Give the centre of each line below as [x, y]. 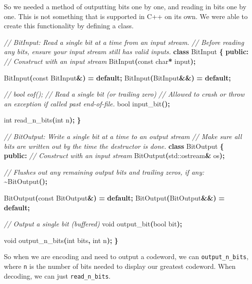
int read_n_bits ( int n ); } [43, 120]
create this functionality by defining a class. [69, 26]
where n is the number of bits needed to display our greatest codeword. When [120, 266]
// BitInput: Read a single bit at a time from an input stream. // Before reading [124, 42]
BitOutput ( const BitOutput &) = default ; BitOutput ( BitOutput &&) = [114, 197]
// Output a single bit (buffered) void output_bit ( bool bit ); [93, 224]
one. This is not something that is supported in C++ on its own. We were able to [126, 16]
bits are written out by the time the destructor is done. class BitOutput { [114, 146]
